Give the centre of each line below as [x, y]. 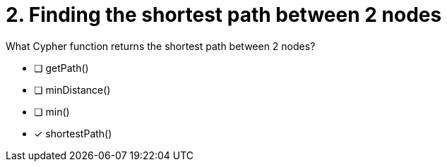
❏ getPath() [61, 68]
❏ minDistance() [72, 89]
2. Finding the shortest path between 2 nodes [224, 15]
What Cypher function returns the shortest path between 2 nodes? [161, 46]
